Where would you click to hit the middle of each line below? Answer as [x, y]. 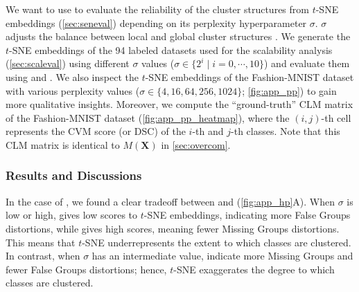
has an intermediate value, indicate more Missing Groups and [222, 256]
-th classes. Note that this [286, 131]
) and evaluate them [307, 63]
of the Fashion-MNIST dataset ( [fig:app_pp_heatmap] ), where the [148, 117]
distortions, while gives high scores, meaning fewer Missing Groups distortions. [173, 228]
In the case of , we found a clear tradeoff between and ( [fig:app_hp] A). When [170, 201]
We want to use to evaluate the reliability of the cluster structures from [157, 9]
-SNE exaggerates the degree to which [254, 269]
